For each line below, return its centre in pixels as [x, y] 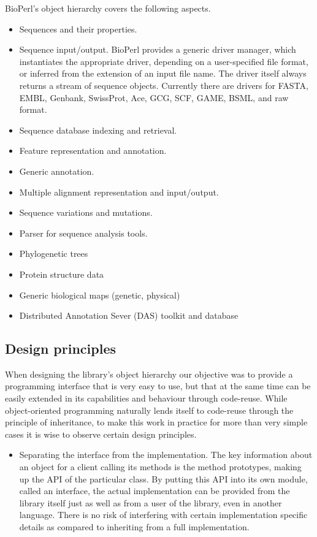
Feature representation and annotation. [93, 150]
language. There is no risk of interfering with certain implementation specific [163, 515]
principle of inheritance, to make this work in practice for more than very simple [156, 422]
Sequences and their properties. [78, 29]
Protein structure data [62, 274]
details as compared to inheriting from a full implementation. [134, 527]
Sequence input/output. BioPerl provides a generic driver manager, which [158, 49]
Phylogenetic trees [54, 253]
